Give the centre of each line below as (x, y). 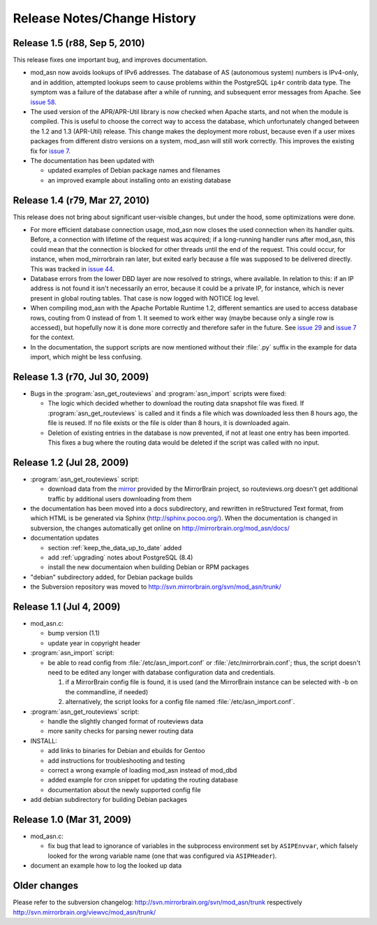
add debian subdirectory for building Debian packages (109, 800)
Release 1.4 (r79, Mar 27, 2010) (81, 200)
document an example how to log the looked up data (106, 866)
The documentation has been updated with (93, 160)
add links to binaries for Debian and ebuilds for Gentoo (126, 751)
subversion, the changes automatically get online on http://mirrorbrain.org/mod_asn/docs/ (160, 528)
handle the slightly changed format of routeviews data (126, 721)
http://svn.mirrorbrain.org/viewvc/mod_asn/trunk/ (84, 912)
